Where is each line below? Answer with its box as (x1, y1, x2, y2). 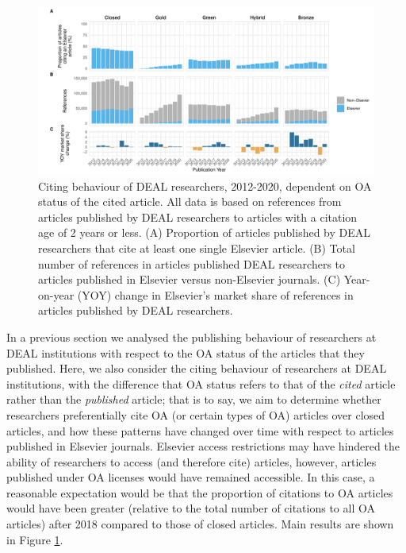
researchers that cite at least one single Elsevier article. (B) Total (38, 239, 355, 256)
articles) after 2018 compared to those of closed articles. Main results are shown (6, 516, 394, 532)
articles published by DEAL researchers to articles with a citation (38, 208, 358, 225)
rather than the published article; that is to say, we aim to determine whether (6, 391, 381, 408)
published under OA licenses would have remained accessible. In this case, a (6, 469, 375, 485)
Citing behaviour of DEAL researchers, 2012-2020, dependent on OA (38, 177, 372, 194)
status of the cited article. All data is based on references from (38, 193, 342, 210)
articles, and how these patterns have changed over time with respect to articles (6, 422, 394, 439)
